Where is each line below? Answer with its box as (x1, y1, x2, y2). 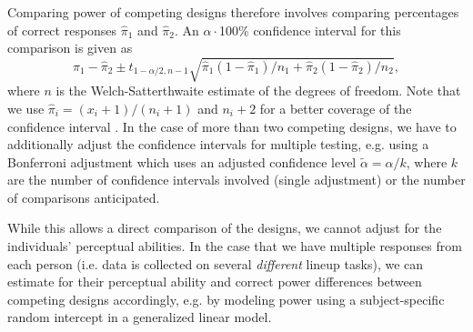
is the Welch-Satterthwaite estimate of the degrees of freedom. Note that (55, 81, 461, 100)
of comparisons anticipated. (7, 187, 160, 206)
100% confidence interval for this (219, 20, 401, 39)
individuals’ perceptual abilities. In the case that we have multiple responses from (7, 236, 462, 256)
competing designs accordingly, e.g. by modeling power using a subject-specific (7, 289, 445, 308)
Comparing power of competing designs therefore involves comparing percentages (7, 3, 459, 21)
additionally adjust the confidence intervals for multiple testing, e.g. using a (7, 135, 429, 154)
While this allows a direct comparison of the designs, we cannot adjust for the (7, 218, 442, 237)
